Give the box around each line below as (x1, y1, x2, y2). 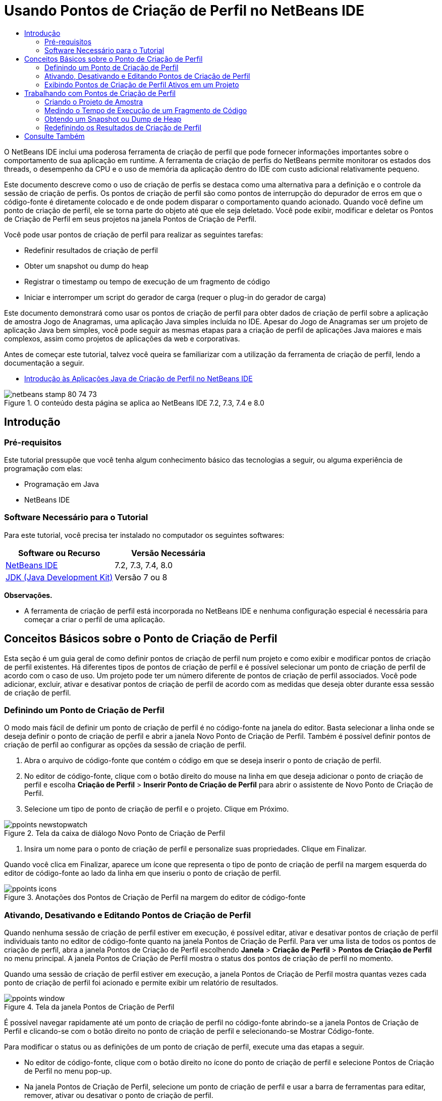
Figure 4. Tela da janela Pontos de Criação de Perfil (4, 1003, 175, 1012)
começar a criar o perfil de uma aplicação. (24, 615, 165, 624)
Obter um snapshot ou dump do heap (24, 261, 149, 270)
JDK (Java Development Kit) (6, 572, 113, 582)
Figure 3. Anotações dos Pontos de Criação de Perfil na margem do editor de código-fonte (4, 893, 306, 902)
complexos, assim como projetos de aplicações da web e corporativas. (4, 334, 240, 343)
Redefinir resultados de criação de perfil (24, 245, 158, 255)
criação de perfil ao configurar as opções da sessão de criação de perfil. (4, 740, 246, 749)
